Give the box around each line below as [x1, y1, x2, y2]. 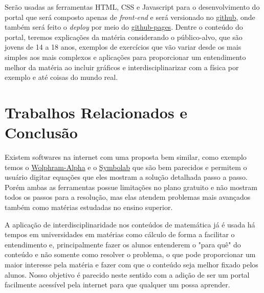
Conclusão [5, 122, 78, 143]
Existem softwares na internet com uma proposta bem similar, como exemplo [5, 152, 247, 162]
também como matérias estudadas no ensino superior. [5, 202, 173, 213]
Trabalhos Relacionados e [5, 101, 188, 122]
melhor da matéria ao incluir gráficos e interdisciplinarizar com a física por [5, 61, 239, 72]
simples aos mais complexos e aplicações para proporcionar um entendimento [5, 51, 246, 62]
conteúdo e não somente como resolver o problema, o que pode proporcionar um [5, 249, 256, 260]
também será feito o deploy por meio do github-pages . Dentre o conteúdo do [5, 22, 243, 32]
